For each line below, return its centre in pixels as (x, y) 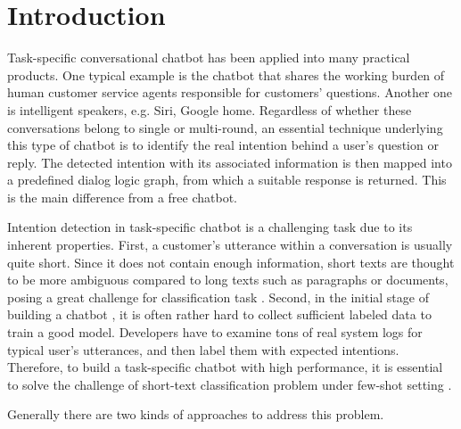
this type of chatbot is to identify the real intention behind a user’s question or (223, 145)
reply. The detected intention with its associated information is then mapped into (230, 162)
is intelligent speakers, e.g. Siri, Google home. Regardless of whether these (210, 109)
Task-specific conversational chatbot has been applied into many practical (209, 58)
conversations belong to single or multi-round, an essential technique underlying (225, 127)
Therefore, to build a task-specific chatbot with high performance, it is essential (225, 367)
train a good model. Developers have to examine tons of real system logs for (215, 332)
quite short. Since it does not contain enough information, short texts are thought (231, 262)
